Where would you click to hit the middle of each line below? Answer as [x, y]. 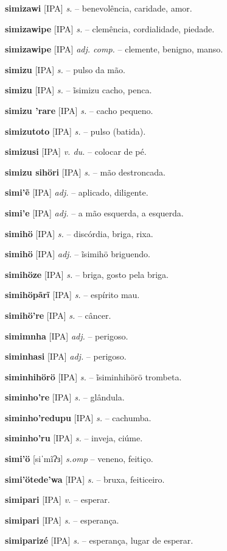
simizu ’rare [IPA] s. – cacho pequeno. [79, 110]
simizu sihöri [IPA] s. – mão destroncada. [85, 172]
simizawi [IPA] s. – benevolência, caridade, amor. [99, 8]
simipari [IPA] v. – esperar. [58, 499]
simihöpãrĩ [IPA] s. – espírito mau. [72, 295]
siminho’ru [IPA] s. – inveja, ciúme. [74, 438]
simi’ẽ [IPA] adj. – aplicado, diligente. [77, 192]
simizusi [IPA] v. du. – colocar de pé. [76, 151]
